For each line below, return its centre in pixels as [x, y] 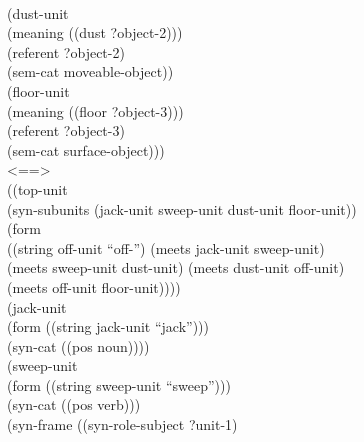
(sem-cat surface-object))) [86, 149]
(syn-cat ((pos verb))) [74, 404]
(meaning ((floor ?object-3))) [95, 110]
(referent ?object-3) [66, 130]
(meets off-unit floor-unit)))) [94, 286]
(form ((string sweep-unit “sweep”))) [119, 384]
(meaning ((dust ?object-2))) [95, 32]
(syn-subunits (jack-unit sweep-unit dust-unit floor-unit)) [182, 208]
